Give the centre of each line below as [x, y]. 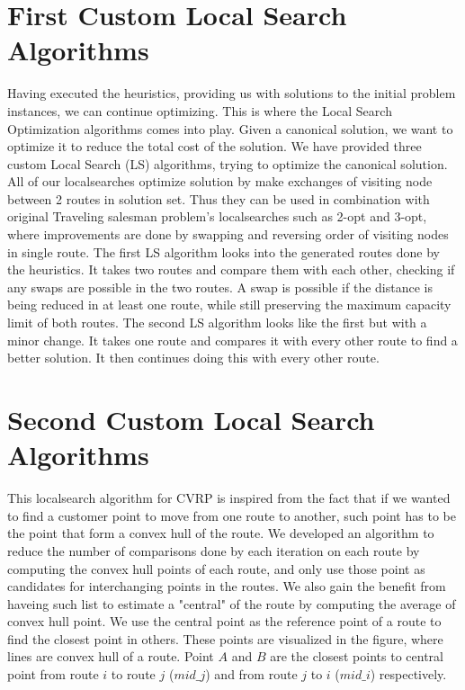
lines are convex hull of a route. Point [111, 656]
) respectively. [408, 674]
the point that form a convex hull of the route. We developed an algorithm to [221, 533]
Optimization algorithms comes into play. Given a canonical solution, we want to [230, 128]
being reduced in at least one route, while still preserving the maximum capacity [229, 305]
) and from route [251, 674]
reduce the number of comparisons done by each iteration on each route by [214, 550]
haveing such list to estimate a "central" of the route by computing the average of [232, 603]
